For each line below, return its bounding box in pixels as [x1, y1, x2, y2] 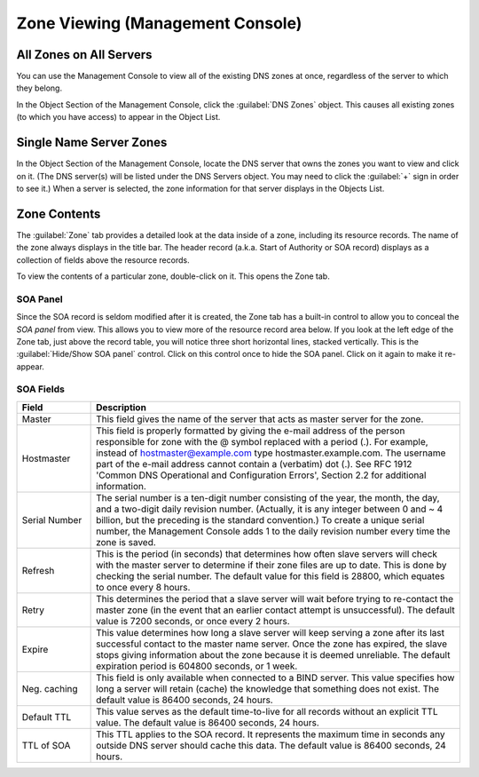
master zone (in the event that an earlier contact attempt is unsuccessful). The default [96, 604, 456, 616]
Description [96, 400, 146, 413]
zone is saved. [96, 535, 157, 548]
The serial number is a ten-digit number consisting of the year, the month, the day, [96, 491, 440, 503]
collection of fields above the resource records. [16, 254, 190, 266]
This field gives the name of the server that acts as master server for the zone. [96, 413, 424, 425]
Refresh [21, 564, 55, 576]
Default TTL [21, 710, 72, 723]
